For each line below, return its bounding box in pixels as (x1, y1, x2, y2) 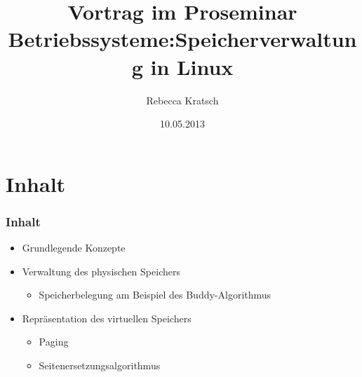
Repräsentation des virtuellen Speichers (22, 310, 192, 325)
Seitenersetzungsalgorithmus (39, 358, 161, 373)
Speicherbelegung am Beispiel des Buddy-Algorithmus (39, 287, 271, 302)
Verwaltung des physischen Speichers (22, 263, 180, 278)
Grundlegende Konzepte (22, 240, 126, 255)
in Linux (150, 52, 234, 81)
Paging (39, 334, 69, 349)
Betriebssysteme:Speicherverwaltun (8, 25, 357, 53)
